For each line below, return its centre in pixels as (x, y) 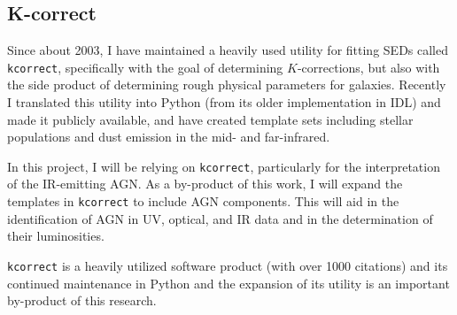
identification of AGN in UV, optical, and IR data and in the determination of (220, 218)
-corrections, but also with (368, 67)
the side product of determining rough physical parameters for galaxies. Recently (227, 85)
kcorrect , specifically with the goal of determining (145, 67)
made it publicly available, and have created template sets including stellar (210, 119)
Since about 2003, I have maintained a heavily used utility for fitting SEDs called (228, 50)
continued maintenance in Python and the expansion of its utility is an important (228, 283)
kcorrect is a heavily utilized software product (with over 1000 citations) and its (228, 265)
